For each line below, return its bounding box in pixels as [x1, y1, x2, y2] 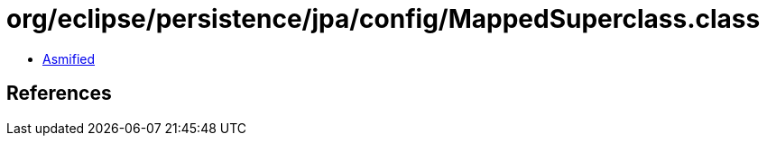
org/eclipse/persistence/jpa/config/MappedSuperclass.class [6, 4, 761, 34]
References [6, 82, 112, 105]
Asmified [42, 50, 96, 67]
